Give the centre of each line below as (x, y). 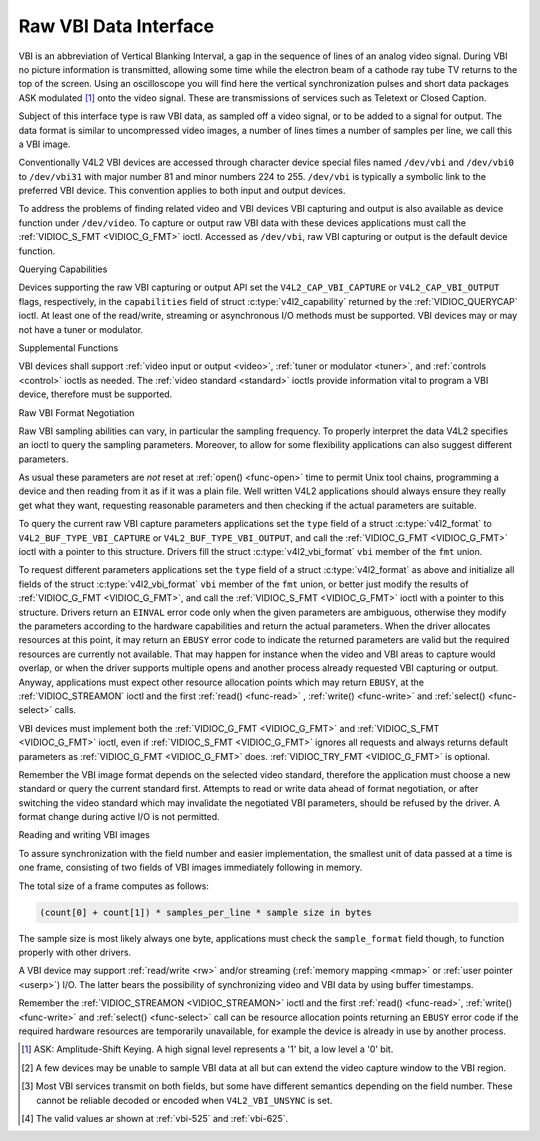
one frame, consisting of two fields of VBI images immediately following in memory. (190, 867)
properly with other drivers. (75, 952)
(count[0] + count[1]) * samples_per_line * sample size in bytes (205, 912)
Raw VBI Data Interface (116, 26)
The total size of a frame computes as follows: (114, 886)
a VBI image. (44, 144)
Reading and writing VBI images (84, 835)
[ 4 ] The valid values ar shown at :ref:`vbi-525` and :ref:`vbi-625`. (155, 1118)
